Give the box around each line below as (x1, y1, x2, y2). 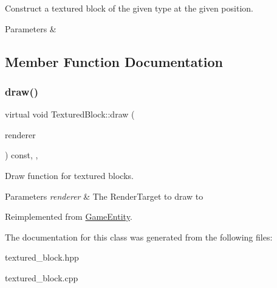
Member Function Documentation (5, 52, 224, 71)
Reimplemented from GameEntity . (5, 210, 132, 223)
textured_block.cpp (5, 271, 78, 284)
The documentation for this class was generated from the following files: (5, 230, 273, 243)
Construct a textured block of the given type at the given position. (5, 2, 253, 14)
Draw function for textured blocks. (5, 169, 134, 181)
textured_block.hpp (5, 251, 79, 264)
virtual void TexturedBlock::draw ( (5, 108, 135, 121)
